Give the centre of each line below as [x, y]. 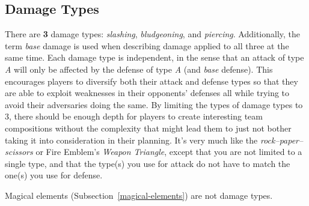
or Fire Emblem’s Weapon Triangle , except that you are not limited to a [169, 152]
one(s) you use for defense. [54, 175]
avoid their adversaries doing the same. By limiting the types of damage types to [154, 104]
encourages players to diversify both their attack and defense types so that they [151, 81]
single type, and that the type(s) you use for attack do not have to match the [148, 163]
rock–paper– [282, 140]
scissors [19, 152]
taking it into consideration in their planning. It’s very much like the [131, 140]
